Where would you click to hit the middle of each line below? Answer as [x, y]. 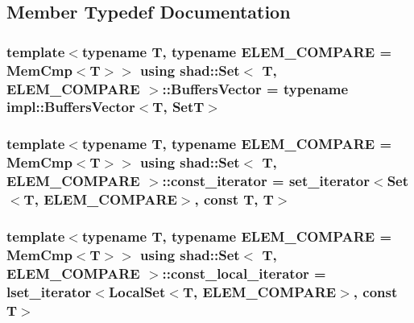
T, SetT [178, 107]
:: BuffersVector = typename [255, 88]
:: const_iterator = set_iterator [266, 181]
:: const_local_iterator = [244, 273]
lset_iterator [49, 291]
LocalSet [137, 291]
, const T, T [234, 199]
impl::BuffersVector [71, 107]
